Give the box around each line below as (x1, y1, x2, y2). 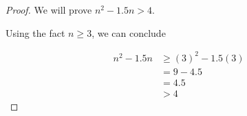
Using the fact (6, 25, 65, 40)
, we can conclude (92, 25, 166, 40)
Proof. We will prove (6, 3, 92, 16)
